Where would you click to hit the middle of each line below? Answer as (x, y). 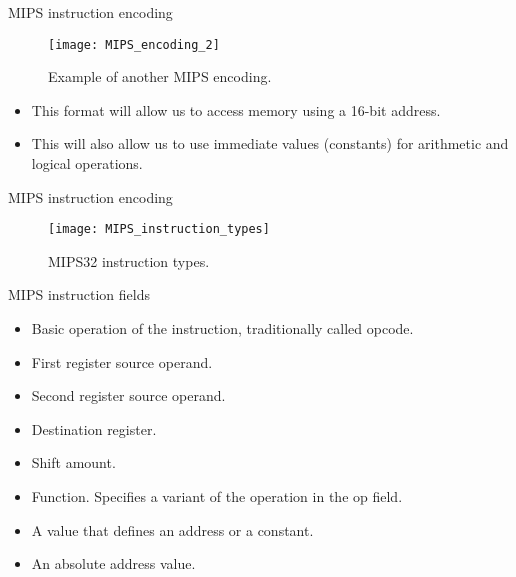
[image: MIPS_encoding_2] (134, 44)
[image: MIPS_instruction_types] (159, 229)
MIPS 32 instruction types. (129, 260)
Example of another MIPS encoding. (160, 76)
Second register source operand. (128, 395)
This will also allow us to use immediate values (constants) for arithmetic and (270, 143)
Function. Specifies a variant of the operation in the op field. (217, 496)
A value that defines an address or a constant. (172, 529)
